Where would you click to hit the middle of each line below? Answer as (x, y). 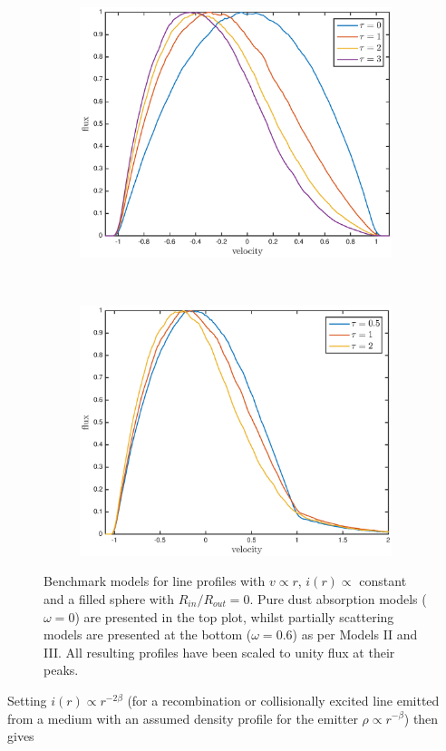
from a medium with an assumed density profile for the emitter (183, 718)
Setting (27, 700)
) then (421, 718)
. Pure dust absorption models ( (338, 598)
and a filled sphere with (109, 598)
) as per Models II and (355, 634)
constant (383, 581)
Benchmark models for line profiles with (155, 581)
